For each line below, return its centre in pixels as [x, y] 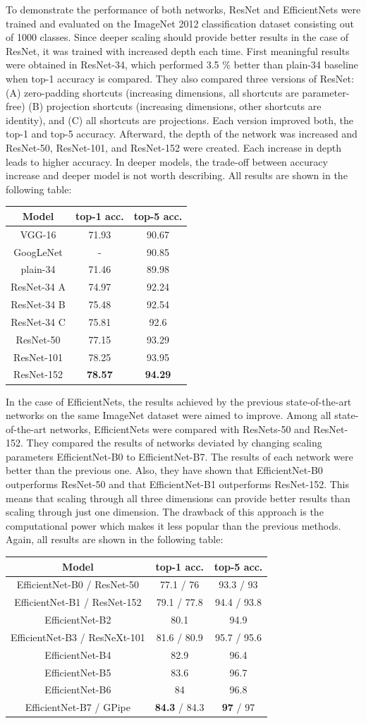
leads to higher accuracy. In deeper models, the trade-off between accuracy [167, 161]
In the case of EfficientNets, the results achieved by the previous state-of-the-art [179, 401]
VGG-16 [38, 234]
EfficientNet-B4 [78, 654]
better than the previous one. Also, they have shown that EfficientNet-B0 [164, 470]
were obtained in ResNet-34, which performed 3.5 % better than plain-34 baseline [182, 65]
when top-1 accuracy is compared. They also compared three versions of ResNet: [180, 78]
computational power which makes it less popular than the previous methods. [173, 525]
